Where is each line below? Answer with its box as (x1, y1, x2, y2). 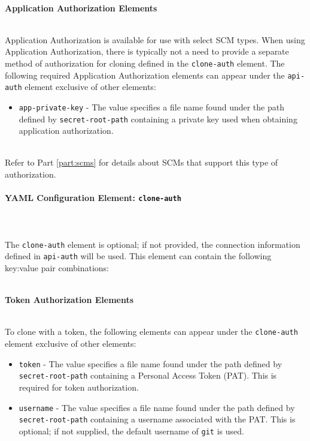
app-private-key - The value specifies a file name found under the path (19, 100, 284, 113)
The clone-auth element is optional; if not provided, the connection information (5, 238, 300, 250)
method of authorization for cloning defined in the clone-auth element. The (5, 56, 285, 69)
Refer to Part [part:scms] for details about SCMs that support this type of (5, 156, 278, 169)
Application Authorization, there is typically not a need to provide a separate (5, 45, 289, 58)
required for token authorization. (19, 380, 139, 393)
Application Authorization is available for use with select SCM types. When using (5, 33, 305, 46)
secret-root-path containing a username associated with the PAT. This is (19, 413, 296, 425)
